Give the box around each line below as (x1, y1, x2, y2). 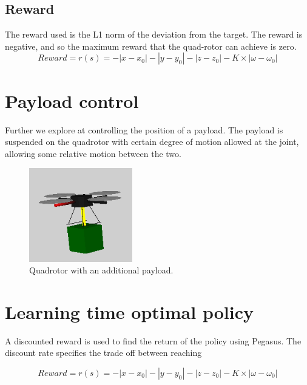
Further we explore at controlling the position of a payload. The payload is (5, 123, 283, 136)
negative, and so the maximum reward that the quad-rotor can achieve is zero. (5, 39, 297, 52)
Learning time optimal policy (5, 299, 254, 324)
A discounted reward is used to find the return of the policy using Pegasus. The (5, 334, 302, 347)
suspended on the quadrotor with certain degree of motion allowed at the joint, (5, 135, 299, 148)
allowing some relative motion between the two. (5, 147, 181, 159)
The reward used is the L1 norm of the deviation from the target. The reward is (5, 28, 303, 41)
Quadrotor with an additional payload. (29, 264, 174, 276)
